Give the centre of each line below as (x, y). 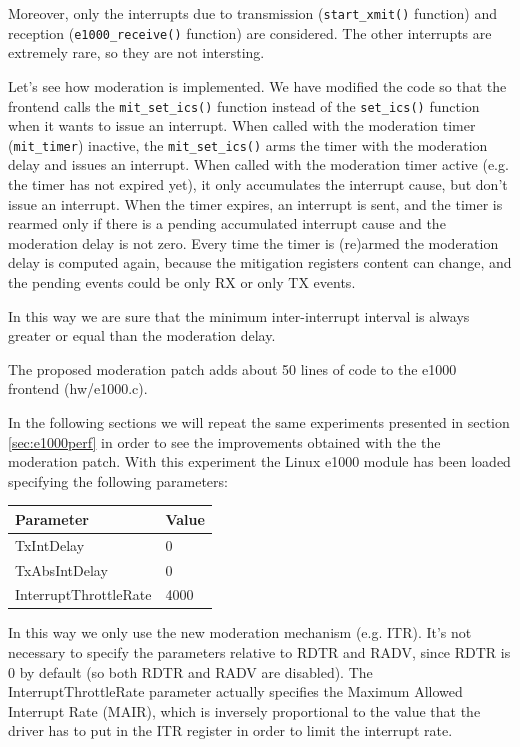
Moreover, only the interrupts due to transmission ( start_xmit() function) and (252, 13)
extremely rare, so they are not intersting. (136, 52)
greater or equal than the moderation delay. (142, 335)
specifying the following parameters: (118, 480)
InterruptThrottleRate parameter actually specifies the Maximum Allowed (235, 691)
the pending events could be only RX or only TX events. (182, 281)
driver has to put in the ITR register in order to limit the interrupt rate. (230, 730)
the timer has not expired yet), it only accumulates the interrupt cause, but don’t (258, 184)
